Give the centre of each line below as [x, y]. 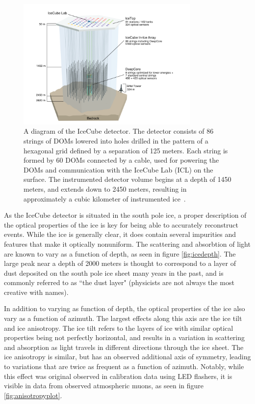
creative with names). [36, 292]
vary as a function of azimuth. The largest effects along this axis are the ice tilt [123, 318]
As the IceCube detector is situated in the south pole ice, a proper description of [125, 215]
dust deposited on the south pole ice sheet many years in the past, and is [114, 273]
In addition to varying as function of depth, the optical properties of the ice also [125, 308]
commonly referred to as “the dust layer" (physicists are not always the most [119, 282]
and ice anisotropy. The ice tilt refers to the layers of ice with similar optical [119, 328]
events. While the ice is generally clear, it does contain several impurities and [120, 234]
